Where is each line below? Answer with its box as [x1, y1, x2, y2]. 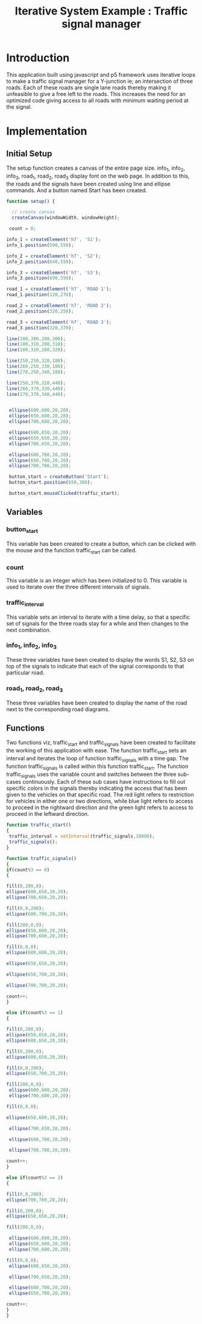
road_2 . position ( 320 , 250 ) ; [6, 308, 74, 314]
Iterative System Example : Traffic [14, 4, 188, 18]
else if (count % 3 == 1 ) [6, 1010, 63, 1016]
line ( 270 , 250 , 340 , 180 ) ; [6, 369, 66, 375]
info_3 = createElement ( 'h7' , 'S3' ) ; [6, 270, 101, 276]
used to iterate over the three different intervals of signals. [6, 583, 151, 590]
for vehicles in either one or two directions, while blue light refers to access [6, 798, 194, 805]
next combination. [6, 626, 51, 633]
